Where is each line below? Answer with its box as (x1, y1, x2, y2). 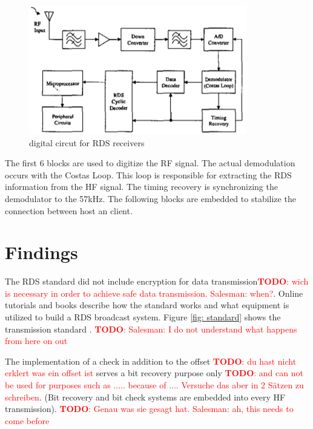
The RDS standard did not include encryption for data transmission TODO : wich (5, 275, 309, 288)
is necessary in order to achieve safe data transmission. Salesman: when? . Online (5, 286, 303, 299)
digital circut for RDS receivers (29, 136, 145, 149)
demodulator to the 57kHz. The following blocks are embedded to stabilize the (5, 192, 296, 204)
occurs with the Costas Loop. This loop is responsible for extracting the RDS (5, 168, 292, 181)
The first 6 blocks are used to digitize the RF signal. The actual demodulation (5, 157, 295, 169)
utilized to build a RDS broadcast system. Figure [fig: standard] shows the (5, 311, 281, 323)
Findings (5, 240, 78, 265)
